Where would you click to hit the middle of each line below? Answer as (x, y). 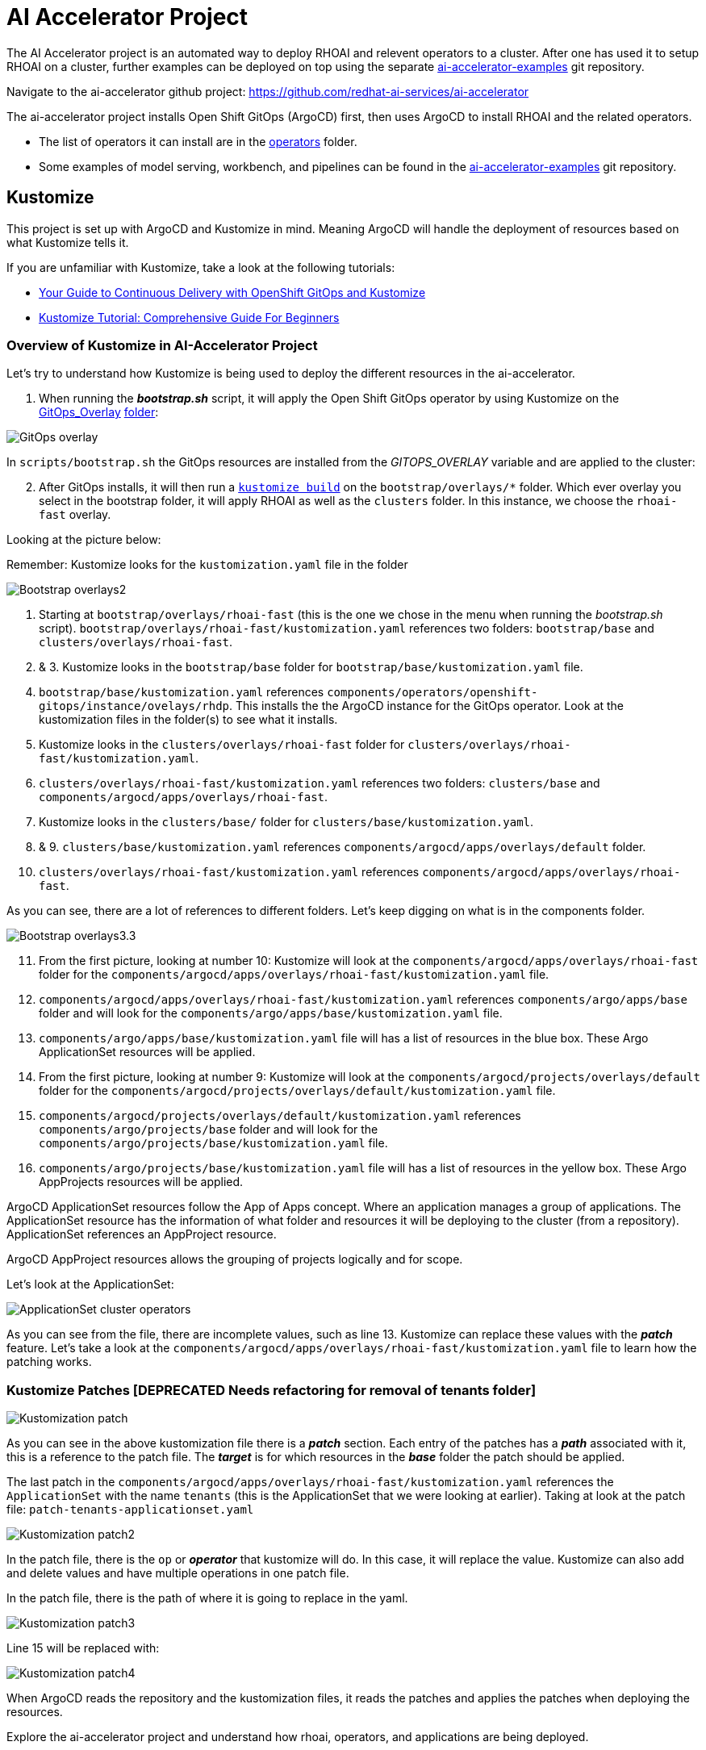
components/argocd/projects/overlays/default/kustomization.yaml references (280, 1116)
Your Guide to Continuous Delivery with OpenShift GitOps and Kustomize (232, 292)
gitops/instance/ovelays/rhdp (134, 706)
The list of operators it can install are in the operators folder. (198, 141)
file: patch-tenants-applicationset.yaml (130, 1510)
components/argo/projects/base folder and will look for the (209, 1130)
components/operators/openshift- (432, 693)
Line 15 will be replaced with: (83, 1648)
